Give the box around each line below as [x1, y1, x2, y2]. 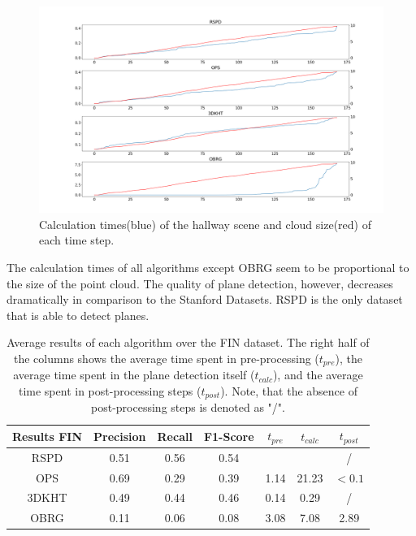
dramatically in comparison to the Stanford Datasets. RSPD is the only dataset [6, 291, 403, 308]
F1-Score [203, 427, 254, 444]
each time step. [39, 231, 115, 249]
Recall [157, 427, 193, 444]
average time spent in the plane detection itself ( [13, 366, 255, 383]
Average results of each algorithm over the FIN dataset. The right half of [6, 334, 370, 351]
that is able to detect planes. [6, 306, 149, 323]
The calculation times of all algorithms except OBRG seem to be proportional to [6, 259, 409, 276]
